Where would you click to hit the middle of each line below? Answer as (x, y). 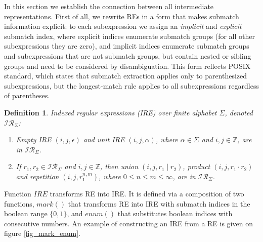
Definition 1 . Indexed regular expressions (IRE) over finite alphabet (111, 112)
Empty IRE (34, 139)
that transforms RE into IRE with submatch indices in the (159, 203)
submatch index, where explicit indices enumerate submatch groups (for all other (129, 36)
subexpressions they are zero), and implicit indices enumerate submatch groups (127, 46)
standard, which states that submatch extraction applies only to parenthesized (126, 76)
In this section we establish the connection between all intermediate (109, 6)
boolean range (26, 213)
